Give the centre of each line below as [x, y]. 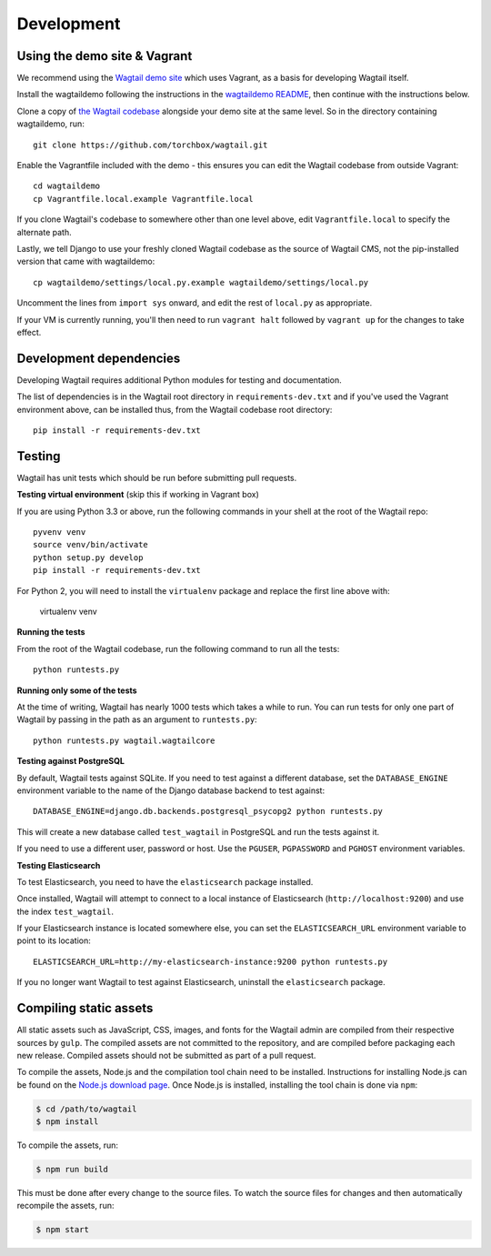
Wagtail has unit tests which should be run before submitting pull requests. [157, 477]
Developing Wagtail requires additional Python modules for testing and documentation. [180, 380]
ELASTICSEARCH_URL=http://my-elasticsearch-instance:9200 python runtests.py [210, 961]
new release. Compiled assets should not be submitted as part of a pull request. [166, 1055]
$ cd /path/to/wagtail [86, 1109]
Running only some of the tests [77, 690]
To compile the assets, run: [67, 1145]
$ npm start [63, 1230]
